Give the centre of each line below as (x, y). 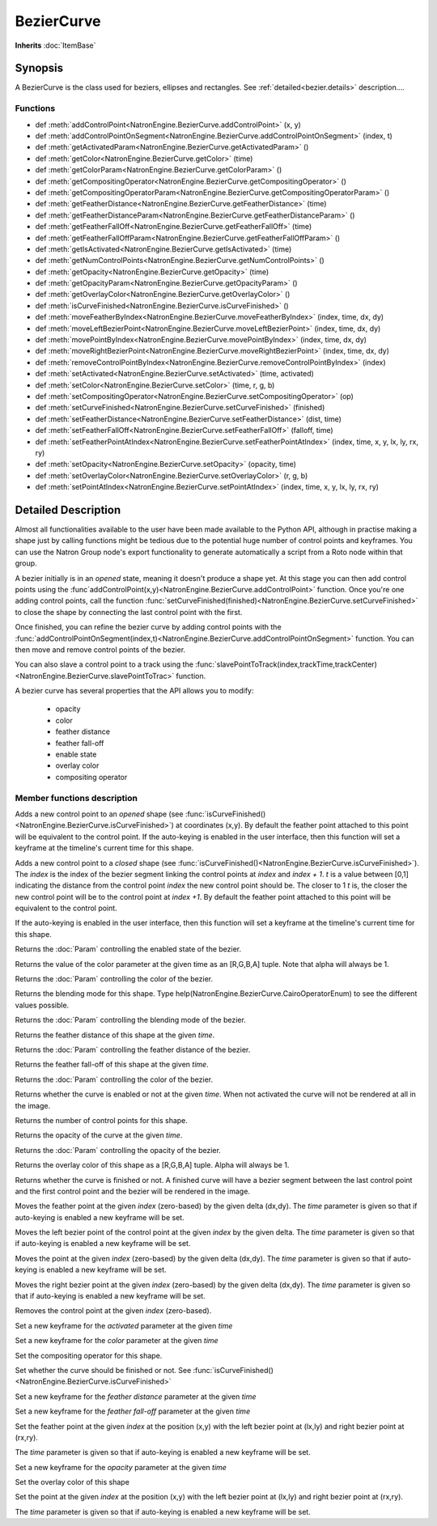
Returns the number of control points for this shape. (101, 1120)
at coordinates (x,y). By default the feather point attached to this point (292, 825)
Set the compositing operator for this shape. (89, 1355)
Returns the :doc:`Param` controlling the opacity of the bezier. (118, 1150)
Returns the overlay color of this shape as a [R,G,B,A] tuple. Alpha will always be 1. (152, 1165)
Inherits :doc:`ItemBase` (55, 45)
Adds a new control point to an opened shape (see (99, 814)
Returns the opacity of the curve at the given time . (99, 1135)
